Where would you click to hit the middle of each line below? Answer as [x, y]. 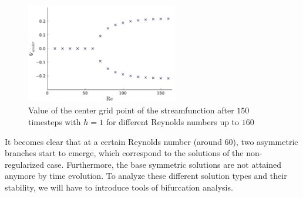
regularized [24, 164]
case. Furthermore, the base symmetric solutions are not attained [164, 164]
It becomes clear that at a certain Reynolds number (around [113, 141]
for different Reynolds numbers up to [173, 122]
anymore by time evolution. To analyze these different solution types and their [146, 176]
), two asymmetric [265, 141]
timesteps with [55, 122]
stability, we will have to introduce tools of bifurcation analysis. [119, 187]
